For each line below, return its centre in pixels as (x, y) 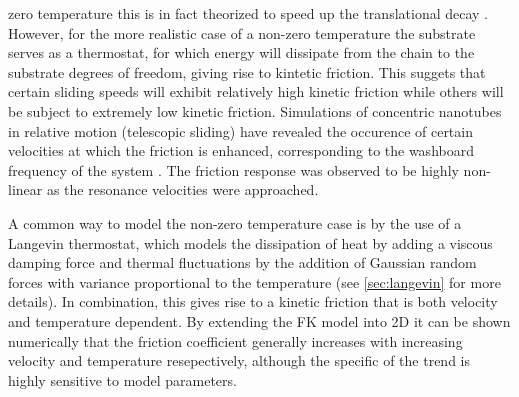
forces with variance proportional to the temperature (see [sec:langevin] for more (254, 281)
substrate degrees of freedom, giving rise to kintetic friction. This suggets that (247, 71)
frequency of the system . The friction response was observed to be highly (233, 169)
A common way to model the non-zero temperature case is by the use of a (235, 222)
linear (25, 189)
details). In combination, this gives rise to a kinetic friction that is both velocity (253, 301)
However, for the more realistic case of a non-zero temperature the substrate (242, 32)
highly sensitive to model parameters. (122, 379)
